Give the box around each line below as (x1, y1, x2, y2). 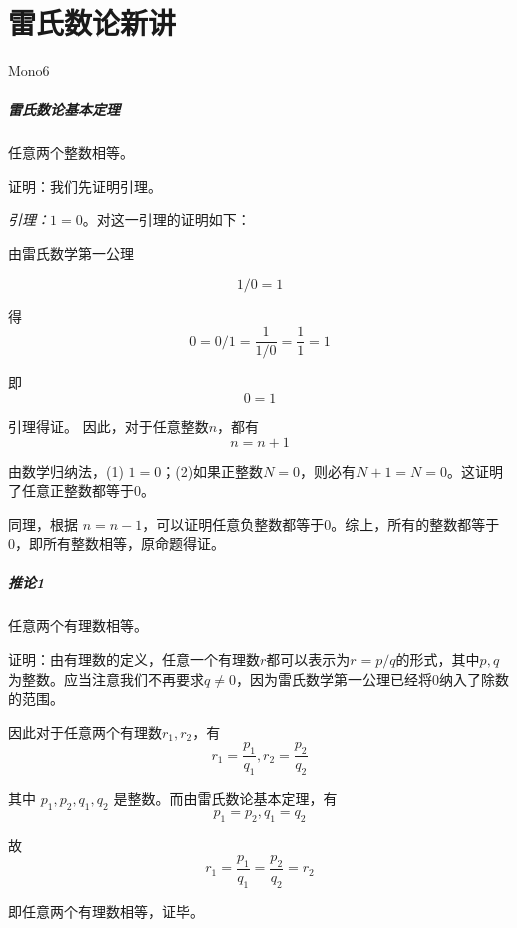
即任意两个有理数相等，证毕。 (8, 900, 204, 921)
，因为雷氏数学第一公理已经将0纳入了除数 (235, 668, 509, 689)
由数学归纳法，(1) (8, 460, 124, 481)
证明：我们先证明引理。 (8, 175, 162, 196)
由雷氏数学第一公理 (8, 243, 134, 264)
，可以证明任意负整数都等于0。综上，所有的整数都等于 (142, 513, 500, 534)
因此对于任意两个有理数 (8, 721, 162, 742)
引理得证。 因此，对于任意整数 (8, 415, 209, 436)
